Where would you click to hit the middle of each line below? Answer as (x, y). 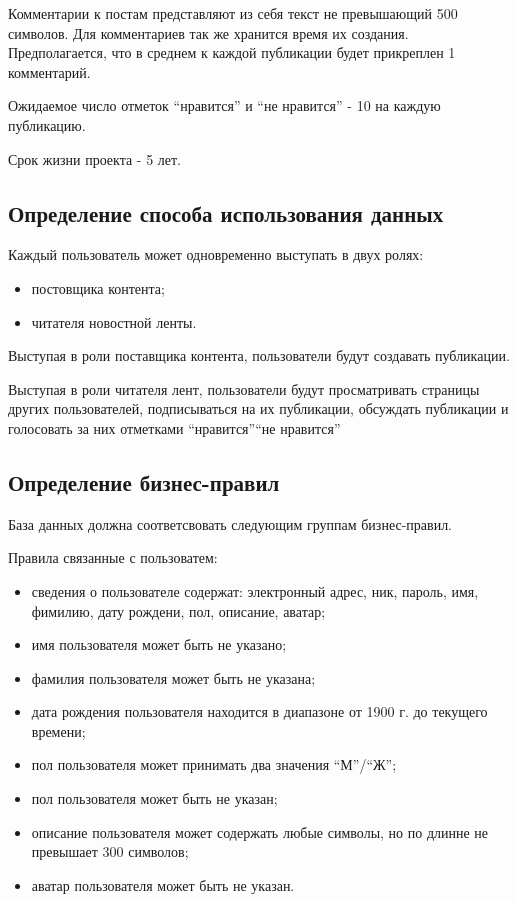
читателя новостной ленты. (114, 321)
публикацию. (47, 124)
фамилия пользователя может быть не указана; (173, 677)
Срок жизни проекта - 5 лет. (94, 158)
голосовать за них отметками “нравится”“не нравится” (174, 427)
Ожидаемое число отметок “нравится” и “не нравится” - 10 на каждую (224, 105)
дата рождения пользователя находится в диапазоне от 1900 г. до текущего (259, 711)
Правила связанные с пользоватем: (113, 557)
